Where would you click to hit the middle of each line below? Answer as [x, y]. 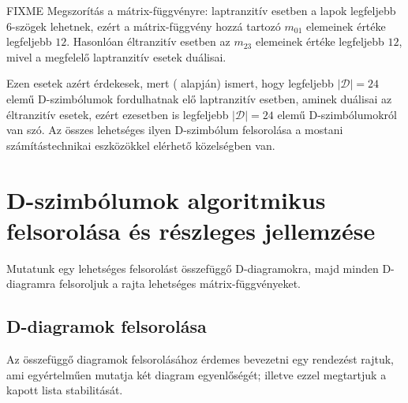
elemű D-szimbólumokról [337, 114]
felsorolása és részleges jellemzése [191, 230]
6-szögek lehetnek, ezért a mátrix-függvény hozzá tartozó [144, 26]
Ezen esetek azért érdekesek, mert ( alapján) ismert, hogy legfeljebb [170, 83]
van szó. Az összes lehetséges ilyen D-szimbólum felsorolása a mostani [175, 130]
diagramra [31, 284]
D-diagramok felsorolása [107, 326]
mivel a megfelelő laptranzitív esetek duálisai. [116, 56]
